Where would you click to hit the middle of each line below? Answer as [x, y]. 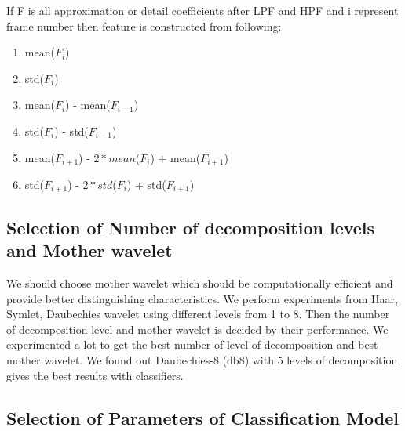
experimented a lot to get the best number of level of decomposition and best [192, 344]
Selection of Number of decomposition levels [191, 227]
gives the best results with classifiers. [95, 375]
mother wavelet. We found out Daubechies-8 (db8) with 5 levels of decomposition [202, 360]
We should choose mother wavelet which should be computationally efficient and [200, 283]
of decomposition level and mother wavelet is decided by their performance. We [197, 329]
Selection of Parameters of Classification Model [203, 417]
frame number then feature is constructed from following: [144, 25]
